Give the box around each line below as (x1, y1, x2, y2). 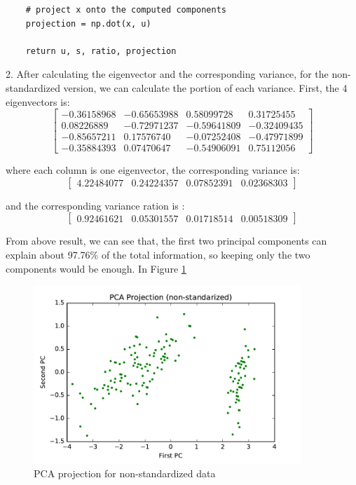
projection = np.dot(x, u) (25, 18, 151, 29)
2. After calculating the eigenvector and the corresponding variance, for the (6, 67, 329, 81)
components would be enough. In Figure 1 (6, 261, 186, 275)
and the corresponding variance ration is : (6, 198, 185, 212)
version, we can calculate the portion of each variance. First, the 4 (63, 80, 348, 95)
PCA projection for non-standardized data (34, 466, 216, 481)
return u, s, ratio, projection (25, 46, 177, 56)
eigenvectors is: (6, 94, 70, 109)
